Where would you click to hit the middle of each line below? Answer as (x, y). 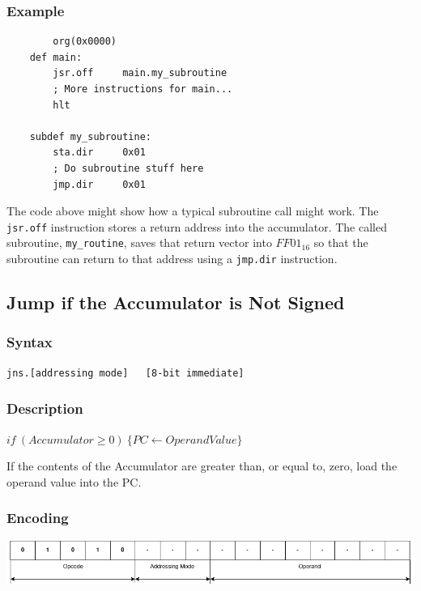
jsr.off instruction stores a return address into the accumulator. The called (197, 226)
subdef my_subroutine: (90, 136)
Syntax (30, 342)
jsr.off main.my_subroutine (140, 73)
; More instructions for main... (143, 89)
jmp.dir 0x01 (99, 184)
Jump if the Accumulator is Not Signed (176, 302)
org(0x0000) (85, 42)
